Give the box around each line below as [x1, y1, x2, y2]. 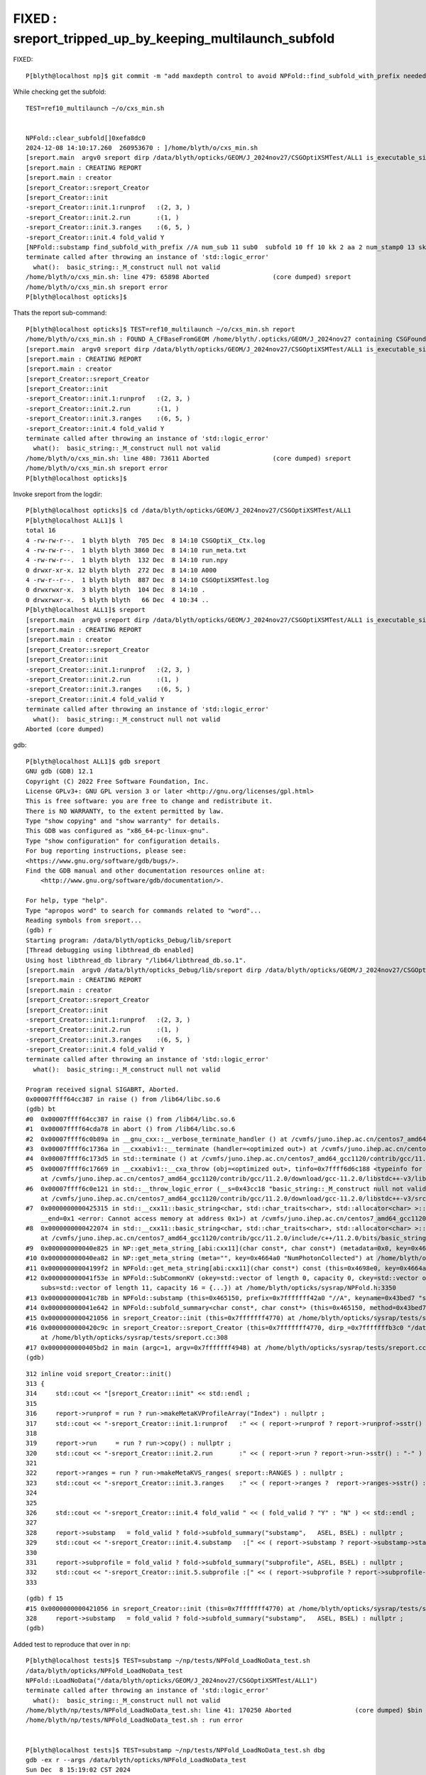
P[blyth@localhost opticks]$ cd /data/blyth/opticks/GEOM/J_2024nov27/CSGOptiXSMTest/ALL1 [26, 506, 351, 515]
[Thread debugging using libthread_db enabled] [26, 946, 195, 954]
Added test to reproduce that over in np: [13, 1640, 131, 1649]
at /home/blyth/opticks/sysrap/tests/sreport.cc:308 [40, 1333, 229, 1342]
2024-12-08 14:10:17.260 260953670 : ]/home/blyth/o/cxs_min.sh [26, 144, 258, 152]
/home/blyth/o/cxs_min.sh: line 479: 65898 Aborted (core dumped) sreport [26, 273, 351, 281]
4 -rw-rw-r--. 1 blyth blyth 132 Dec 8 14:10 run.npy [26, 556, 229, 564]
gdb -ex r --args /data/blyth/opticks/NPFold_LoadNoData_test [26, 1756, 247, 1764]
